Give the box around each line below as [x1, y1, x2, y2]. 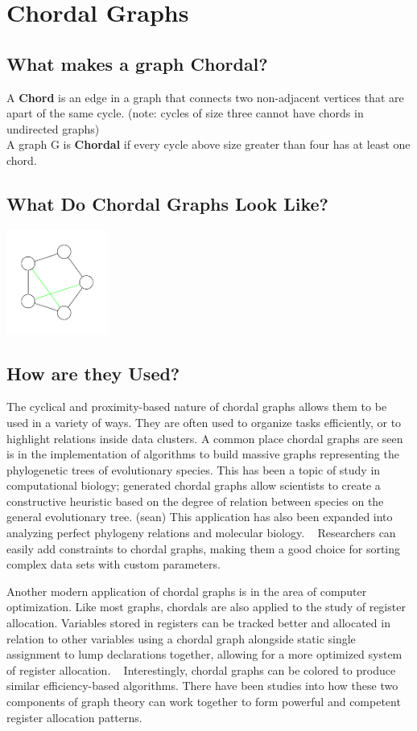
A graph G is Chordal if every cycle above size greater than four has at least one [6, 136, 411, 153]
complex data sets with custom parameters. [6, 556, 221, 573]
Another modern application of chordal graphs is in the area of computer [6, 582, 367, 599]
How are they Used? [6, 360, 180, 385]
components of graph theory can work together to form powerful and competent [6, 693, 401, 710]
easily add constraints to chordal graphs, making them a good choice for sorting [6, 540, 401, 556]
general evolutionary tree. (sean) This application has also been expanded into [6, 508, 393, 525]
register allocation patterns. [6, 708, 142, 725]
